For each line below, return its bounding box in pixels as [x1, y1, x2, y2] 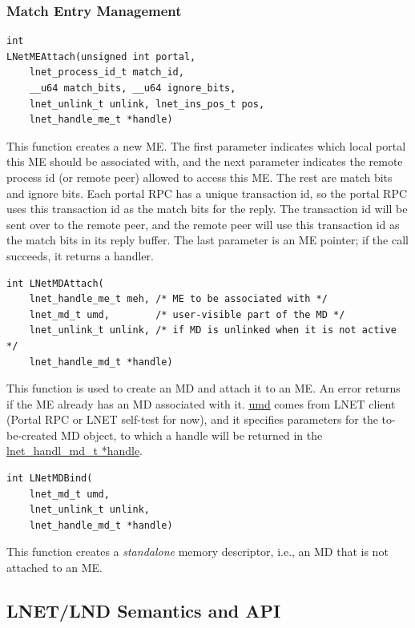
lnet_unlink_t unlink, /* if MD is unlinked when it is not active [29, 324, 397, 336]
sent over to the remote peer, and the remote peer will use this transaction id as [6, 215, 400, 232]
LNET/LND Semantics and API [6, 598, 281, 623]
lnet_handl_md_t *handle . [6, 442, 143, 459]
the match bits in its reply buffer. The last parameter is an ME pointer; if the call [6, 231, 409, 248]
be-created [6, 426, 58, 443]
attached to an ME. [6, 559, 103, 576]
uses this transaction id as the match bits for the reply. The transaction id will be [6, 200, 408, 217]
